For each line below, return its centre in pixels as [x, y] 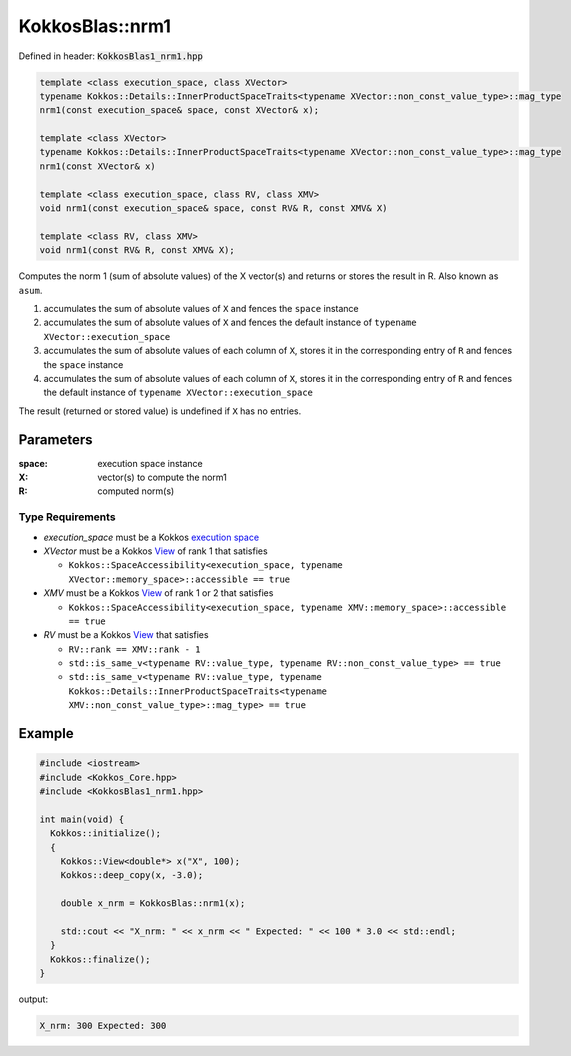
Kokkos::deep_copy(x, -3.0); [132, 875]
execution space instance [150, 463]
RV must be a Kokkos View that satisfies [126, 635]
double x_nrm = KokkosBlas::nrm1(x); [153, 903]
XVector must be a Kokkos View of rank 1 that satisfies [156, 551]
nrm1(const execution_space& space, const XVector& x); [179, 110]
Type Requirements [67, 517]
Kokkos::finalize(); [100, 959]
